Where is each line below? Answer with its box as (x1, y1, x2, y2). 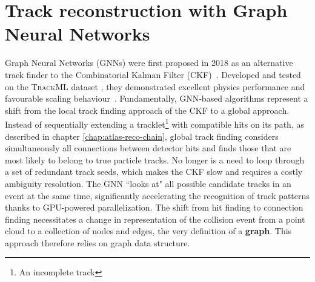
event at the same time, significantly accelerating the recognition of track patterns (5, 189, 310, 202)
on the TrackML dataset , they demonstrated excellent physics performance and (5, 80, 305, 93)
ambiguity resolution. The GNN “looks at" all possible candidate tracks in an (5, 177, 291, 189)
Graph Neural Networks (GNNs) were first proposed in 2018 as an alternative (5, 56, 293, 69)
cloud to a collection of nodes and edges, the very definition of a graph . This (5, 225, 292, 237)
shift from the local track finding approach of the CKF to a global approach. (5, 103, 290, 116)
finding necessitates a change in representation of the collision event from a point (5, 212, 305, 225)
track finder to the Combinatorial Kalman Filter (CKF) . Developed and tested (5, 68, 301, 80)
